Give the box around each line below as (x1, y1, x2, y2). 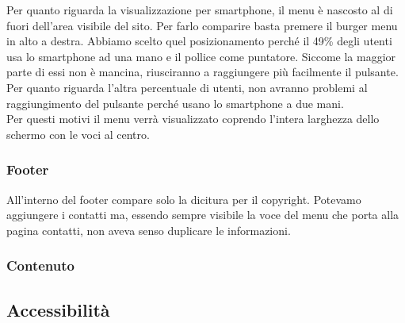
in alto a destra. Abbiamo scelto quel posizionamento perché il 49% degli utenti (6, 33, 392, 49)
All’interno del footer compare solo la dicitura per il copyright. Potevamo (6, 190, 361, 207)
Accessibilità (6, 297, 110, 321)
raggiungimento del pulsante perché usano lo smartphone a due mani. (6, 94, 344, 111)
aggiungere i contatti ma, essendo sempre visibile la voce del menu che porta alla (6, 206, 399, 223)
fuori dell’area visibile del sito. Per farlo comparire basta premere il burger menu (6, 17, 398, 33)
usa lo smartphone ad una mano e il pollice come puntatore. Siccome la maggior (6, 48, 396, 64)
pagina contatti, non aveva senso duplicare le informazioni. (6, 221, 291, 238)
